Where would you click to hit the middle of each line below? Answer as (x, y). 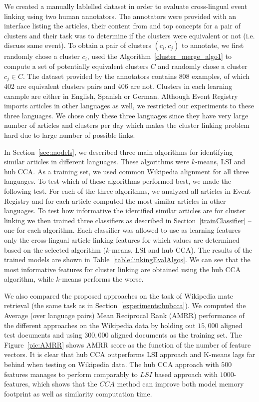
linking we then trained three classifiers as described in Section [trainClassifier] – (128, 220)
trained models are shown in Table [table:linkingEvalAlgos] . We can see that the (127, 259)
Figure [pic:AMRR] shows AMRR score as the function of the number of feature (128, 344)
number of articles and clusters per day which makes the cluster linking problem (127, 125)
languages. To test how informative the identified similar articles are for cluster (125, 210)
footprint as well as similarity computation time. (78, 393)
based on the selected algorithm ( (55, 249)
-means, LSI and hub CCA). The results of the (181, 249)
